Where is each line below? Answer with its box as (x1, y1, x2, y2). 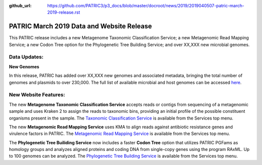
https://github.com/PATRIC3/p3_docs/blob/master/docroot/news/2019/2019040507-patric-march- (47, 3, 245, 8)
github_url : (9, 3, 32, 8)
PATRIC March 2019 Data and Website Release (9, 22, 152, 30)
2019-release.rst (47, 10, 80, 15)
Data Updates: (9, 54, 44, 60)
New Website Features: (9, 91, 65, 98)
